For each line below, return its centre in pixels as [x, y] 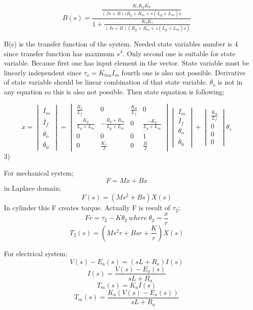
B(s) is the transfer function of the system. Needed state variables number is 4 [121, 43]
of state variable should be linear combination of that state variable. [106, 82]
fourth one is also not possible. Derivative [184, 72]
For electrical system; [36, 253]
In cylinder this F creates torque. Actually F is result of [87, 208]
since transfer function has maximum [59, 53]
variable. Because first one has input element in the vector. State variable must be [127, 63]
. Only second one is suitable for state [179, 53]
